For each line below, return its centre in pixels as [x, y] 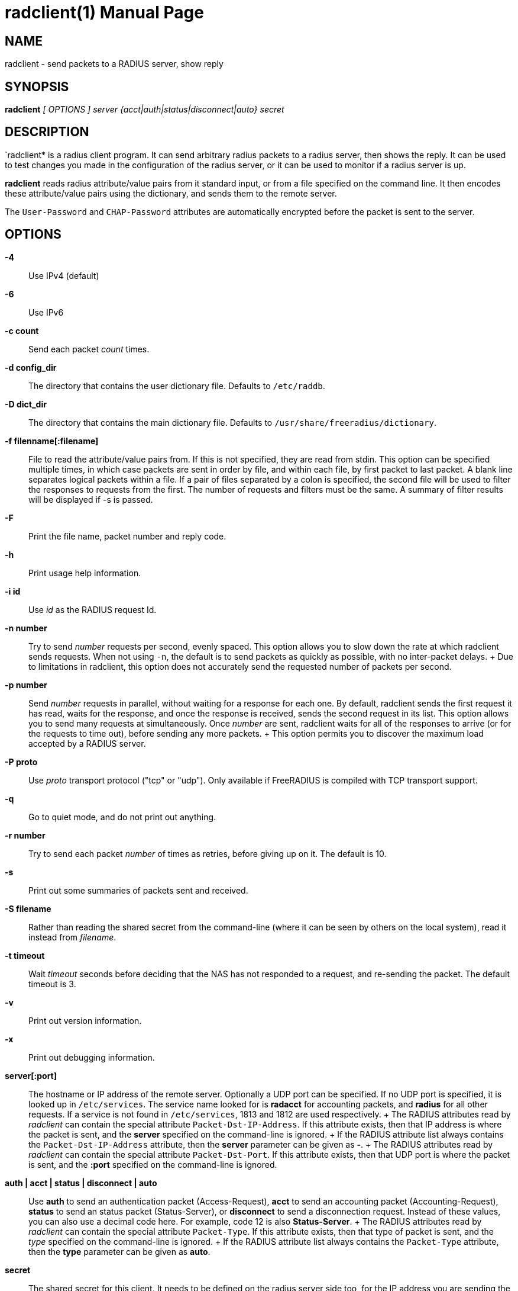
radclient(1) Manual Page [104, 12]
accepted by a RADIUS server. [87, 743]
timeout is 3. [52, 984]
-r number [25, 835]
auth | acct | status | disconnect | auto [81, 1183]
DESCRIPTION [47, 132]
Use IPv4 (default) [64, 275]
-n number [26, 628]
